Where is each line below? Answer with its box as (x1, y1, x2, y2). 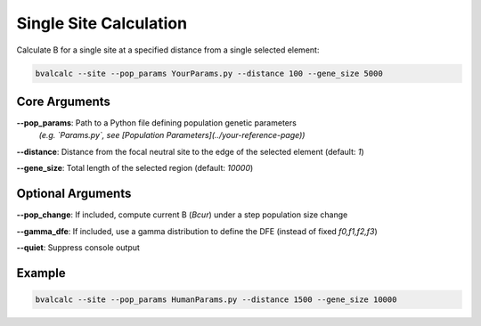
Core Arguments (16, 94, 111, 109)
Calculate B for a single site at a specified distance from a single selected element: (16, 45, 320, 55)
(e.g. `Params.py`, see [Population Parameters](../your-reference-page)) (38, 130, 306, 141)
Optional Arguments (16, 186, 132, 201)
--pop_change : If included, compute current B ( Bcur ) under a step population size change (16, 209, 348, 220)
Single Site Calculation (16, 13, 187, 33)
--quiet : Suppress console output (16, 241, 140, 253)
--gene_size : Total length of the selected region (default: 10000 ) (16, 163, 254, 174)
